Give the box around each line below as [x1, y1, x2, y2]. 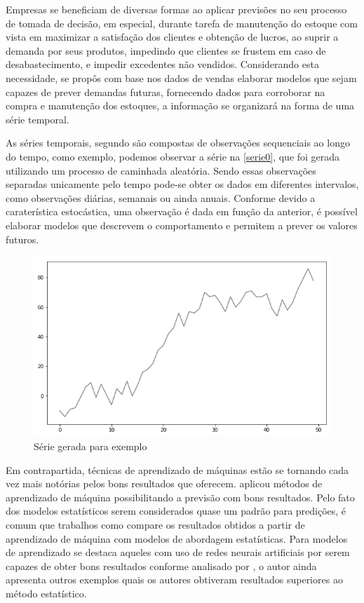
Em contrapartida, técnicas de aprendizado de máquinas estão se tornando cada [6, 462, 349, 477]
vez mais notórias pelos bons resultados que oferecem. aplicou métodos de [6, 476, 323, 491]
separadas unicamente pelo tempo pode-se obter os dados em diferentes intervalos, [6, 177, 359, 191]
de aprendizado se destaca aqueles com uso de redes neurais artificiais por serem [6, 545, 350, 560]
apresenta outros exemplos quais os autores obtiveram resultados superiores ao [6, 572, 343, 587]
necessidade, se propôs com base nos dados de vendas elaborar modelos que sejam [6, 70, 357, 85]
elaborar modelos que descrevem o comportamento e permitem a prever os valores [6, 217, 358, 232]
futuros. [6, 231, 39, 246]
